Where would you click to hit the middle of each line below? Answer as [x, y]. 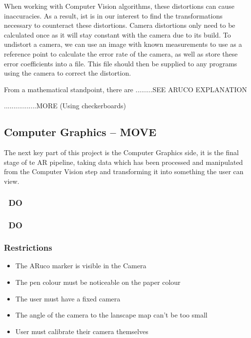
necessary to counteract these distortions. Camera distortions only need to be [120, 25]
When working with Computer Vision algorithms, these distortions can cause [119, 6]
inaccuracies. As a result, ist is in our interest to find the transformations [113, 15]
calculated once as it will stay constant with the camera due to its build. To [117, 34]
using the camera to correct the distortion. [68, 73]
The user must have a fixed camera [68, 298]
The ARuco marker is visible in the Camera [81, 266]
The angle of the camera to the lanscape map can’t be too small [111, 315]
